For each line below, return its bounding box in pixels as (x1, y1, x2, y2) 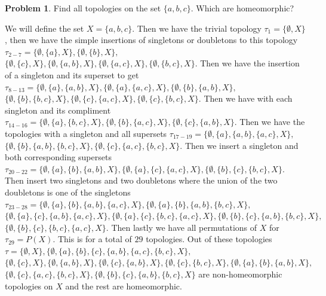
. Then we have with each (198, 92, 293, 105)
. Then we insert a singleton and (180, 139, 299, 151)
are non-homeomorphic (198, 268, 282, 280)
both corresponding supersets (5, 151, 112, 163)
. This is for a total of (53, 233, 132, 245)
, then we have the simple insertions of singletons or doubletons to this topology (5, 33, 298, 46)
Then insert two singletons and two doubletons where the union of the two (5, 174, 278, 187)
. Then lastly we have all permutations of (106, 221, 257, 233)
